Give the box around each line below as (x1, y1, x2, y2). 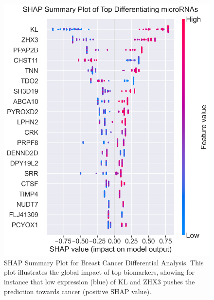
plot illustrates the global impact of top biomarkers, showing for (4, 267, 195, 277)
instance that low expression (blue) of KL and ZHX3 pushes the (4, 277, 195, 287)
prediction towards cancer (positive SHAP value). (4, 286, 152, 296)
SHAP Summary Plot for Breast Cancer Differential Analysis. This (4, 257, 204, 267)
